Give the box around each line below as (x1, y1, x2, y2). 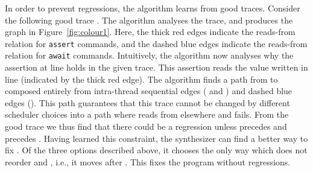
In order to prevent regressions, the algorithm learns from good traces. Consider (5, 2, 300, 14)
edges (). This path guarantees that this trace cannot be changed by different (5, 96, 290, 109)
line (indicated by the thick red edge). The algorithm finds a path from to (5, 72, 278, 85)
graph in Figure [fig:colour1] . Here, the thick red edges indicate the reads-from (5, 25, 296, 38)
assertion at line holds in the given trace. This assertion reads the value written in (5, 61, 308, 74)
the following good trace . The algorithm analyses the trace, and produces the (5, 13, 293, 26)
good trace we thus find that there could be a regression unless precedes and (5, 120, 287, 133)
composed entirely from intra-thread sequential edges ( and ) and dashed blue (5, 84, 292, 97)
